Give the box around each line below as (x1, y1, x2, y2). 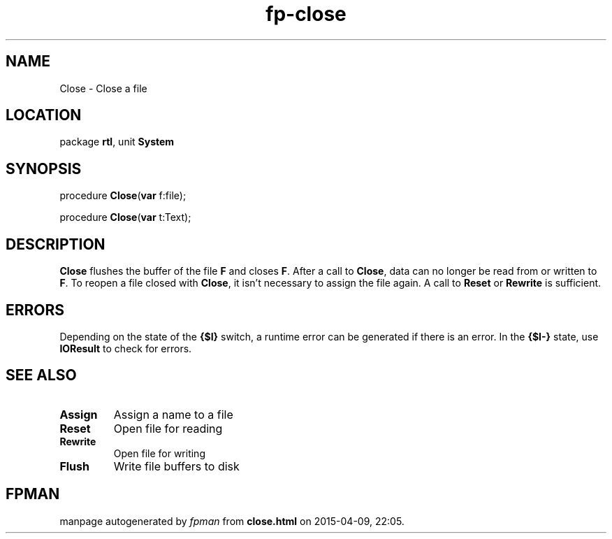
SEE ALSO (6, 366, 77, 385)
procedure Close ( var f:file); (59, 189, 187, 202)
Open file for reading (113, 421, 223, 436)
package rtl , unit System (59, 136, 175, 148)
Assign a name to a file (113, 407, 233, 422)
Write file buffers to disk (113, 459, 240, 473)
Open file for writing (113, 447, 205, 459)
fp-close (265, 2, 347, 26)
